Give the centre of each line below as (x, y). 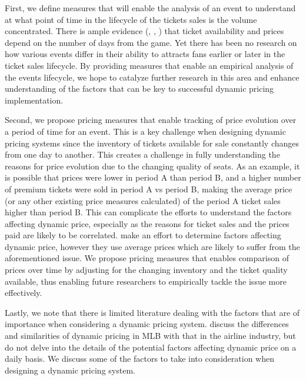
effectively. (24, 293)
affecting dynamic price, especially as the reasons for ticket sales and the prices (147, 223)
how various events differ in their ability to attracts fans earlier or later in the (145, 54)
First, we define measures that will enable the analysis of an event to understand (150, 8)
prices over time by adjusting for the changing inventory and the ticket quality (146, 270)
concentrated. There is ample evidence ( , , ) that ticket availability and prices (144, 31)
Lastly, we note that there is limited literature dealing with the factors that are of (152, 312)
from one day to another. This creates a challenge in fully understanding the (142, 154)
